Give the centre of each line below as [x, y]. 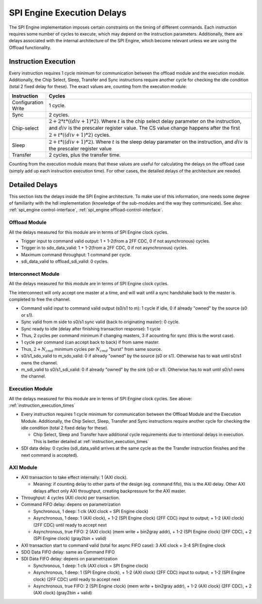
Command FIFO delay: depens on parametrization [71, 504]
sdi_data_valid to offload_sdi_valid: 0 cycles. [65, 261]
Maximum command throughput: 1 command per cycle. [76, 255]
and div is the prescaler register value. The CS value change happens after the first [144, 128]
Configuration [28, 102]
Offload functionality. [30, 47]
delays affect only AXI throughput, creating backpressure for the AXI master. [110, 491]
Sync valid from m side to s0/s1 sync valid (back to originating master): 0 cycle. [100, 322]
